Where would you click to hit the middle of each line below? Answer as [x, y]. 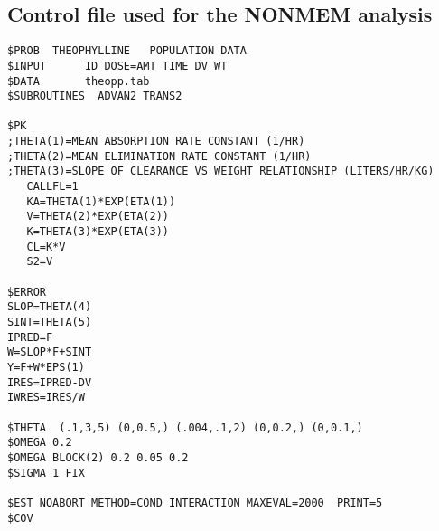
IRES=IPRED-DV [50, 382]
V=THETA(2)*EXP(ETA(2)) [98, 217]
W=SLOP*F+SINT [50, 352]
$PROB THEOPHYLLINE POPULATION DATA [127, 51]
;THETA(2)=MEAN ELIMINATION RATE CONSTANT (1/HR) [159, 156]
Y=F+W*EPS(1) [46, 367]
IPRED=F [30, 337]
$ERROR [27, 292]
